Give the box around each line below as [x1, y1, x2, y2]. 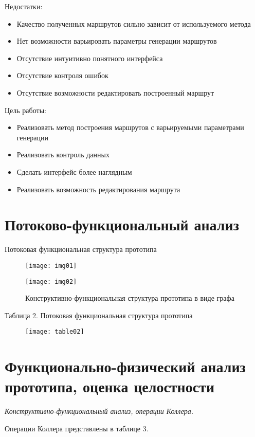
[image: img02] [25, 278, 77, 285]
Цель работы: [5, 104, 46, 115]
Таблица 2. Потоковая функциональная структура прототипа [5, 309, 193, 320]
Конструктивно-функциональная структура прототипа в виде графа [25, 293, 234, 303]
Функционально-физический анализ [5, 356, 246, 377]
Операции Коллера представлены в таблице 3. [5, 423, 149, 433]
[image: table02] [25, 328, 84, 336]
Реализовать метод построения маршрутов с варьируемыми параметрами [16, 122, 244, 133]
